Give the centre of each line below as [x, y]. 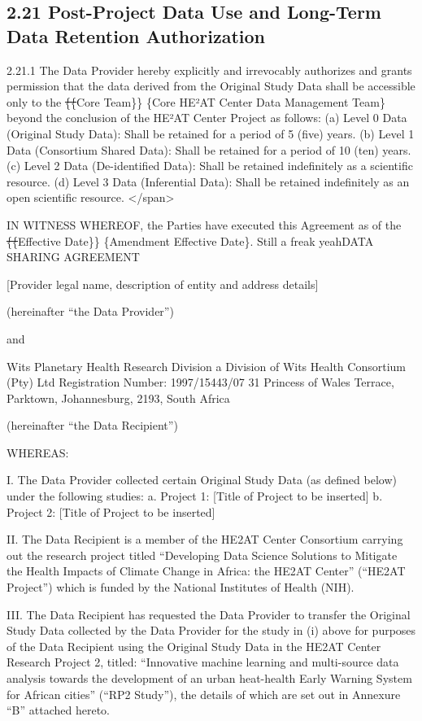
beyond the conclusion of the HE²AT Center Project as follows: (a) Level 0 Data [207, 118]
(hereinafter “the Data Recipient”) [92, 425]
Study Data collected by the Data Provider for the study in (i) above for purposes [211, 630]
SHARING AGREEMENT [73, 257]
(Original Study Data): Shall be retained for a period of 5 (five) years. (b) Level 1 [211, 133]
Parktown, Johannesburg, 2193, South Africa [118, 398]
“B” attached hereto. [58, 710]
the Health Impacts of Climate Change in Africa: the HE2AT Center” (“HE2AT [206, 571]
